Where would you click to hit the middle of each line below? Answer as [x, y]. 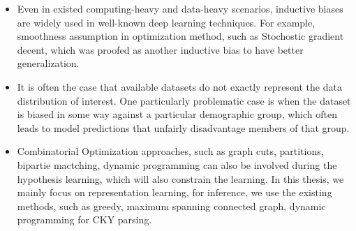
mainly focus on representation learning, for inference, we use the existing [175, 192]
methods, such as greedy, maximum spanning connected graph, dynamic [171, 206]
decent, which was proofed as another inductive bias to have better [160, 49]
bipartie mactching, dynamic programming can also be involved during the [177, 164]
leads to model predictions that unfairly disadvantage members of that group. [183, 127]
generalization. [48, 63]
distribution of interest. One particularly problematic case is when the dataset [184, 100]
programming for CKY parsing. [84, 219]
